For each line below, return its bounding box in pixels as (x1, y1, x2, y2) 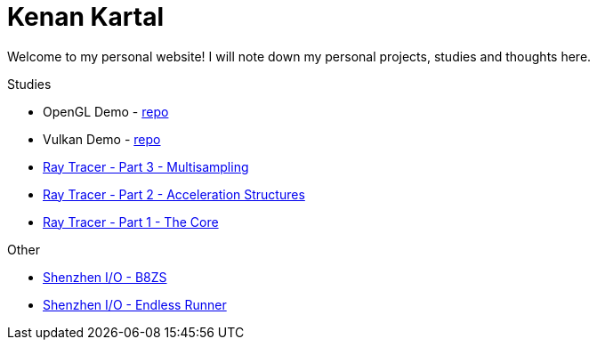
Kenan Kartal (7, 2, 165, 32)
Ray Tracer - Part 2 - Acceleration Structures (43, 186, 305, 202)
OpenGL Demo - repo (43, 103, 169, 119)
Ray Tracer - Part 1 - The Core (43, 214, 219, 230)
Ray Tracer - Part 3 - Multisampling (43, 158, 249, 174)
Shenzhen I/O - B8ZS (43, 269, 167, 285)
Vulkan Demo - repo (43, 131, 161, 147)
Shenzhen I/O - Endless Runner (43, 296, 227, 312)
